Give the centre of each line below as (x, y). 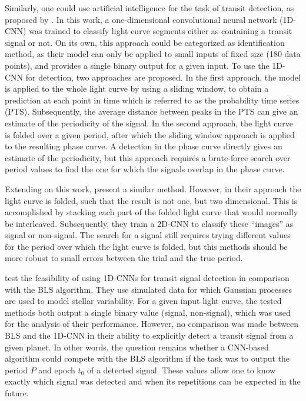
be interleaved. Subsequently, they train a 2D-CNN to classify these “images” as (149, 223)
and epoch (57, 370)
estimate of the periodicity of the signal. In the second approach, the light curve (149, 123)
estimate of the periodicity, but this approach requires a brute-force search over (148, 157)
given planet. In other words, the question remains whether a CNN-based (137, 347)
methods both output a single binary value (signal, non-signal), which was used (148, 312)
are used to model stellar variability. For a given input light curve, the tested (143, 301)
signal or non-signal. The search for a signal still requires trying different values (148, 235)
